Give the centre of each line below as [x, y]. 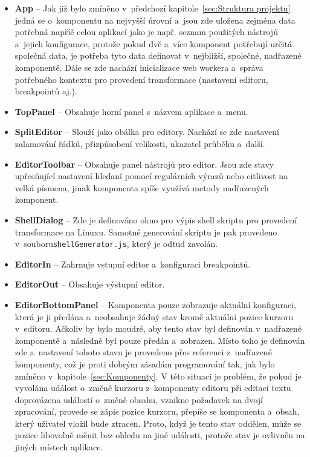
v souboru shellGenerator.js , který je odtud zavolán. [116, 244]
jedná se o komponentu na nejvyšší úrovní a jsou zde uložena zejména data [155, 20]
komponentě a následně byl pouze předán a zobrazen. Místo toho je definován [160, 340]
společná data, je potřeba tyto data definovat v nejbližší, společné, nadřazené [158, 55]
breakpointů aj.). [46, 91]
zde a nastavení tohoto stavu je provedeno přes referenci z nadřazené [143, 352]
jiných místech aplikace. [59, 447]
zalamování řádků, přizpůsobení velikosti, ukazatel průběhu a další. [140, 143]
